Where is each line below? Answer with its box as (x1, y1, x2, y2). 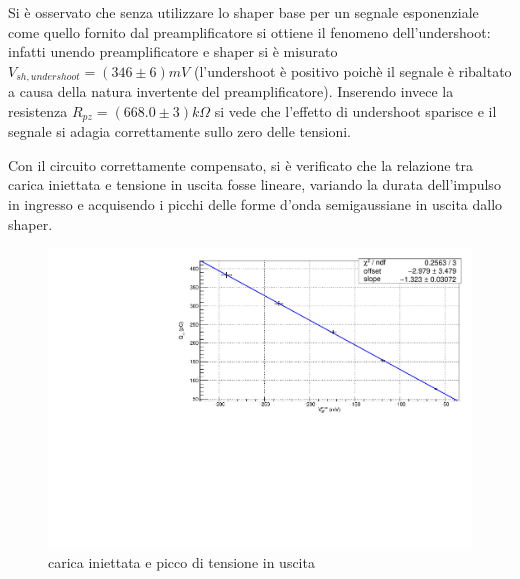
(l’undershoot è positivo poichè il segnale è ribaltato (193, 60, 512, 81)
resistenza (8, 100, 68, 121)
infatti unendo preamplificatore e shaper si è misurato (8, 41, 338, 62)
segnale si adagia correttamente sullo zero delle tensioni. (8, 121, 351, 142)
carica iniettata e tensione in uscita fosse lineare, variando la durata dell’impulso (8, 174, 501, 195)
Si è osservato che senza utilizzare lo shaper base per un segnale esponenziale (8, 2, 479, 22)
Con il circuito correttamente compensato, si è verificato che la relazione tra (8, 154, 474, 175)
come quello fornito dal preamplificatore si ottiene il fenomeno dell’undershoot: (8, 21, 491, 42)
